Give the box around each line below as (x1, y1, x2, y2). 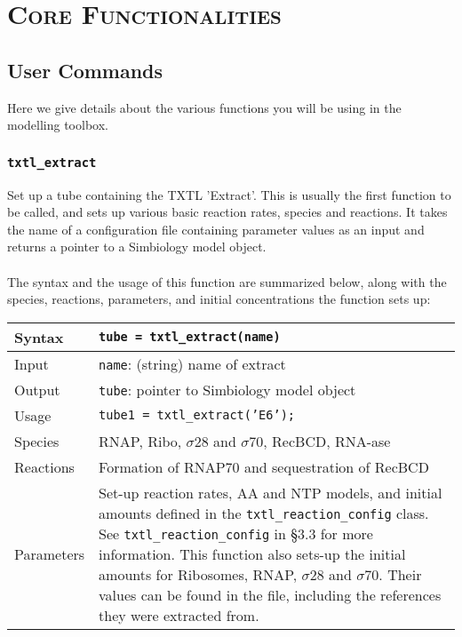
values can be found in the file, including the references (99, 584, 442, 605)
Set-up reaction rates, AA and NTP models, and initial (99, 482, 442, 503)
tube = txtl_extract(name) (99, 330, 281, 345)
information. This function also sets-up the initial (99, 543, 406, 564)
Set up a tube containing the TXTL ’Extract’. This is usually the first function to (7, 185, 451, 203)
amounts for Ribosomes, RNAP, (99, 563, 298, 585)
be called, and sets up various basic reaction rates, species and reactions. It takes (7, 203, 448, 221)
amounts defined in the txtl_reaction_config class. (99, 502, 429, 523)
